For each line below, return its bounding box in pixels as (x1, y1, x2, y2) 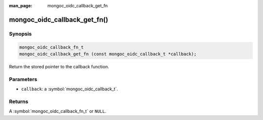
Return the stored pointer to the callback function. (9, 63, 109, 69)
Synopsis (9, 30, 32, 37)
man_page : (9, 3, 33, 8)
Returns (9, 98, 29, 105)
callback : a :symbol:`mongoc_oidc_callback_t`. (21, 86, 118, 92)
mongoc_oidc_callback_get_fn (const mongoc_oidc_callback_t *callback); (19, 51, 197, 57)
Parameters (9, 76, 38, 82)
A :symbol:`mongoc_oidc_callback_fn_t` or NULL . (9, 108, 107, 114)
